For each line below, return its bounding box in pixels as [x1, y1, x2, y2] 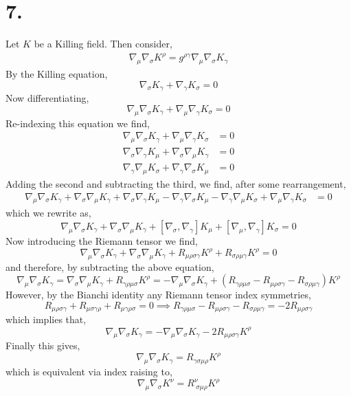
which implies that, [5, 312, 87, 327]
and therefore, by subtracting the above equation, [5, 259, 214, 274]
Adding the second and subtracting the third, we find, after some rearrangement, [5, 176, 346, 190]
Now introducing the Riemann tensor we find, [5, 233, 198, 247]
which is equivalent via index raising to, [5, 364, 172, 379]
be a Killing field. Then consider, [34, 36, 172, 51]
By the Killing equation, [5, 67, 108, 81]
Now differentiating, [5, 91, 89, 105]
